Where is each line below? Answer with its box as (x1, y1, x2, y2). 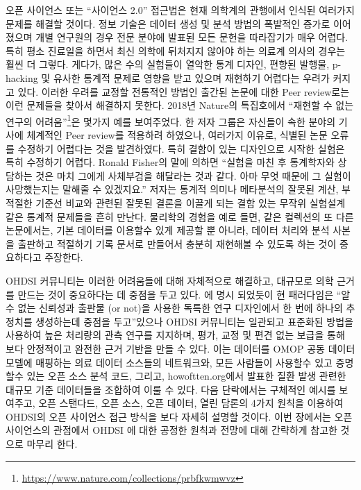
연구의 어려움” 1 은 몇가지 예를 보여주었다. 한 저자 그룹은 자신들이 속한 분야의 (6, 112, 336, 128)
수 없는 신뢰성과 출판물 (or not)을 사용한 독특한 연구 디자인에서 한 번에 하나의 (6, 301, 343, 315)
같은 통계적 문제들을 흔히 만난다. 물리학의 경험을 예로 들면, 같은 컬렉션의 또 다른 (6, 209, 354, 223)
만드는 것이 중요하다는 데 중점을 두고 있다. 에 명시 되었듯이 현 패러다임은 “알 (17, 287, 351, 301)
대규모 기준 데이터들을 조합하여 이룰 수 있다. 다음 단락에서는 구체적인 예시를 (6, 382, 336, 396)
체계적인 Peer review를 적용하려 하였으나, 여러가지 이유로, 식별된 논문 (26, 128, 328, 142)
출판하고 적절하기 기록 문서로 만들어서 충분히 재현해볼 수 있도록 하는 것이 (17, 236, 337, 251)
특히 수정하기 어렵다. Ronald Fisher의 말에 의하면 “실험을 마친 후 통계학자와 (6, 155, 335, 169)
